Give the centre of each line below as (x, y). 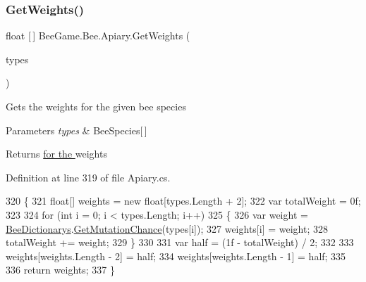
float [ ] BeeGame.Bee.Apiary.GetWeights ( (98, 36)
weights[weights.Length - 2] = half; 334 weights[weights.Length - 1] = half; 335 (176, 256)
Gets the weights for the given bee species (96, 106)
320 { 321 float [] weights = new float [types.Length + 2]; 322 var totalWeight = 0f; (183, 201)
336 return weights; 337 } (60, 270)
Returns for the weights (56, 154)
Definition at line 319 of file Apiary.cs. (88, 177)
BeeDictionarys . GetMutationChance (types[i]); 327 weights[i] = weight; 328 (167, 228)
